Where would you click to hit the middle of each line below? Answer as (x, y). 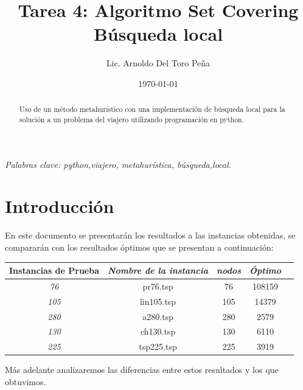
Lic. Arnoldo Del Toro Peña (158, 63)
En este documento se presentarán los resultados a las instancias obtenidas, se (150, 235)
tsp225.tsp (158, 346)
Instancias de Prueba (54, 270)
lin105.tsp (158, 301)
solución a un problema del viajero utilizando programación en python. (131, 119)
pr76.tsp (158, 286)
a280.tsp (158, 316)
